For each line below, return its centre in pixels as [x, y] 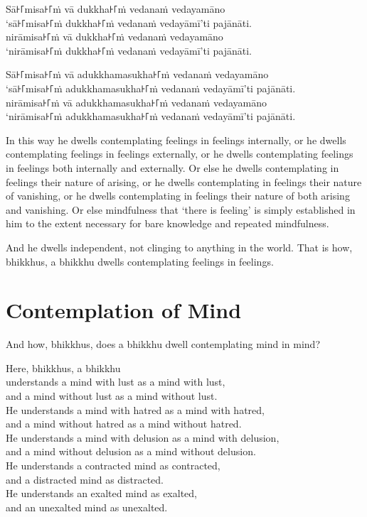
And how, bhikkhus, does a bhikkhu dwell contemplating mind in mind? [163, 344]
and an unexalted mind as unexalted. [87, 507]
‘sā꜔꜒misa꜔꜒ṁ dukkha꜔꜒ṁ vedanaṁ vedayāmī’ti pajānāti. [129, 22]
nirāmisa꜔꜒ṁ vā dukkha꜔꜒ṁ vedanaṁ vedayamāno [115, 37]
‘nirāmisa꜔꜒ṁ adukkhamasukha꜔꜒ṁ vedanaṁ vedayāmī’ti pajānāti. [151, 116]
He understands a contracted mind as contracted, [113, 465]
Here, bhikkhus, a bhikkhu [63, 368]
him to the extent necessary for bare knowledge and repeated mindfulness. [167, 223]
